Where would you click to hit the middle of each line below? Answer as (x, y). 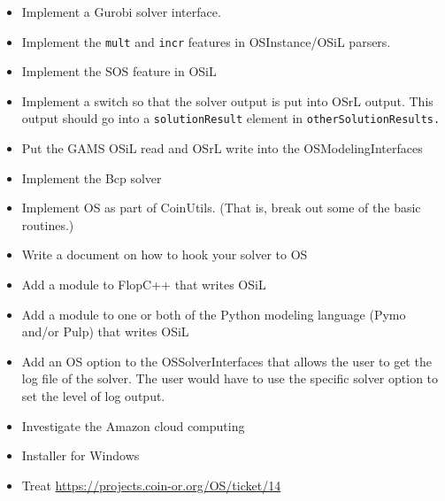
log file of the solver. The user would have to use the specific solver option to (230, 378)
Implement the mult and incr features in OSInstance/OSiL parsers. (206, 41)
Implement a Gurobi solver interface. (121, 12)
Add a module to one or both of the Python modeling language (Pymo (214, 314)
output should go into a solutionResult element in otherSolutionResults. (231, 118)
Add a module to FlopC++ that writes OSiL (144, 285)
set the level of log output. (93, 396)
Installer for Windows (81, 455)
